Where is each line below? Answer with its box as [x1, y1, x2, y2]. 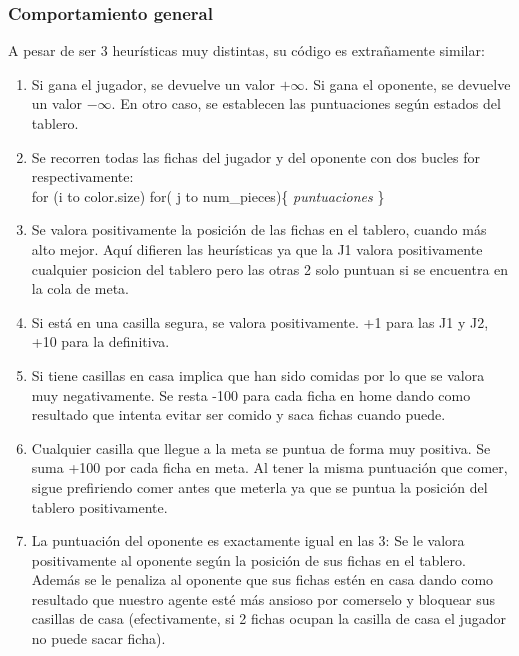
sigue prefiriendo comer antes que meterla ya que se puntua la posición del [31, 476, 488, 497]
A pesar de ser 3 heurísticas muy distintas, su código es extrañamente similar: [8, 40, 485, 61]
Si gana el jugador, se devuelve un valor [31, 73, 276, 94]
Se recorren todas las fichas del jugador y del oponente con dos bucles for [31, 146, 480, 167]
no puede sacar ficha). [31, 628, 166, 649]
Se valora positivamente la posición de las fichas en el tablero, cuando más [31, 219, 487, 240]
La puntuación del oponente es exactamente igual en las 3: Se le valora [31, 530, 465, 551]
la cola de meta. [31, 278, 129, 299]
